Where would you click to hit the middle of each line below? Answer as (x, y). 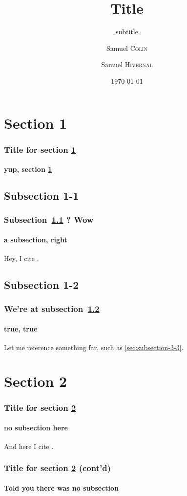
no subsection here (36, 427)
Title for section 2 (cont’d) (57, 468)
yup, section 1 (28, 169)
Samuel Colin (127, 48)
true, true (21, 328)
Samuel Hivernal (127, 64)
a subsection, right (36, 239)
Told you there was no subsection (61, 487)
